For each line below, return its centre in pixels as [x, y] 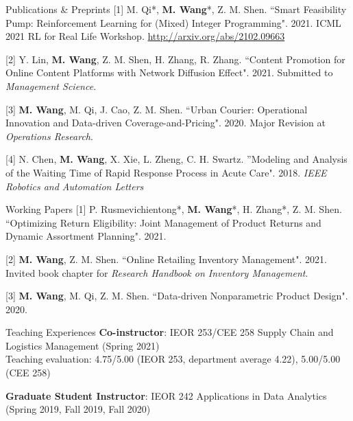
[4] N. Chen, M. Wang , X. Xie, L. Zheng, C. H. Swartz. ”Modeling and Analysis [176, 159]
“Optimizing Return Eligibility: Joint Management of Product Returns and [163, 222]
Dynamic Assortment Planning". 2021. [86, 236]
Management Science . [51, 86]
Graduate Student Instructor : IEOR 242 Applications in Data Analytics [166, 395]
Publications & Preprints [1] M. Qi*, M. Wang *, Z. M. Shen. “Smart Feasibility [176, 9]
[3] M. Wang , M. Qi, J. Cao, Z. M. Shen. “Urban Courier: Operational [157, 109]
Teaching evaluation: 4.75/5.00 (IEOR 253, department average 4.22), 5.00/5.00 [173, 359]
